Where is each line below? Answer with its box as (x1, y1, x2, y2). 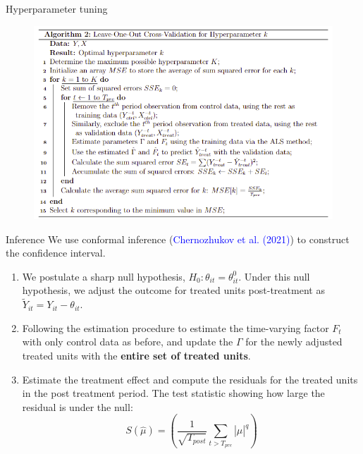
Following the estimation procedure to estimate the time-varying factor (22, 320, 329, 335)
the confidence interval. (6, 245, 106, 260)
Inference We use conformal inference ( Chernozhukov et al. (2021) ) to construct (6, 231, 350, 246)
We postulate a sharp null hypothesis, (22, 269, 185, 283)
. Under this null (238, 269, 310, 283)
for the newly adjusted (245, 334, 343, 349)
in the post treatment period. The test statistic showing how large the (22, 386, 325, 400)
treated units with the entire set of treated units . (22, 348, 251, 363)
